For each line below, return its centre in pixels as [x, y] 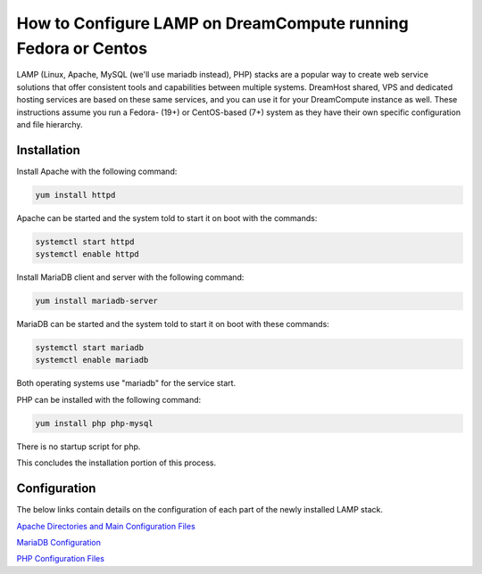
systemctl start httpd [85, 242]
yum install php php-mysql [94, 423]
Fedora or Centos [82, 48]
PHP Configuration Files [60, 559]
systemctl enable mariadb [92, 360]
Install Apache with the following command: [97, 171]
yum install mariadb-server [96, 301]
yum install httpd [75, 195]
